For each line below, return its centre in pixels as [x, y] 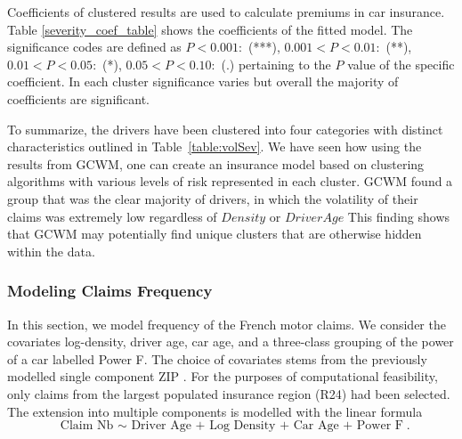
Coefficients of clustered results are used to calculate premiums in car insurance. [226, 12]
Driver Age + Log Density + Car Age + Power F [267, 426]
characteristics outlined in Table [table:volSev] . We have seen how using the [215, 146]
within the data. [51, 251]
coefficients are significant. [79, 98]
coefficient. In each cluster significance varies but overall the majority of [203, 81]
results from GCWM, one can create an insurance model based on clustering [216, 163]
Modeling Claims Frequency [110, 291]
